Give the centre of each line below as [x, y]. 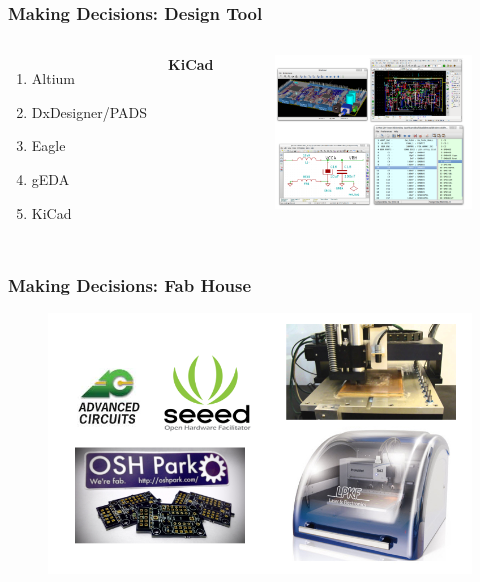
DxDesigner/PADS [89, 111]
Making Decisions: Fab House [130, 285]
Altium [53, 78]
